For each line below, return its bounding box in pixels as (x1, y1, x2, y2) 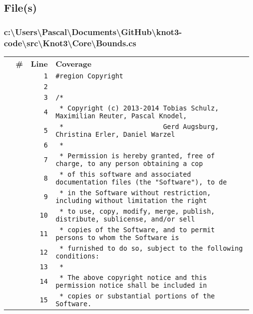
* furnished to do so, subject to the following (59, 244, 243, 252)
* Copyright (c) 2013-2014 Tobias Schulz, (59, 104, 219, 112)
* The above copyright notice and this (59, 273, 207, 281)
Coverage (55, 57, 91, 69)
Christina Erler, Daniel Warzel (55, 130, 175, 138)
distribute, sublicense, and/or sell (55, 215, 195, 223)
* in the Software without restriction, (59, 188, 211, 197)
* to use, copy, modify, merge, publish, (59, 207, 215, 215)
